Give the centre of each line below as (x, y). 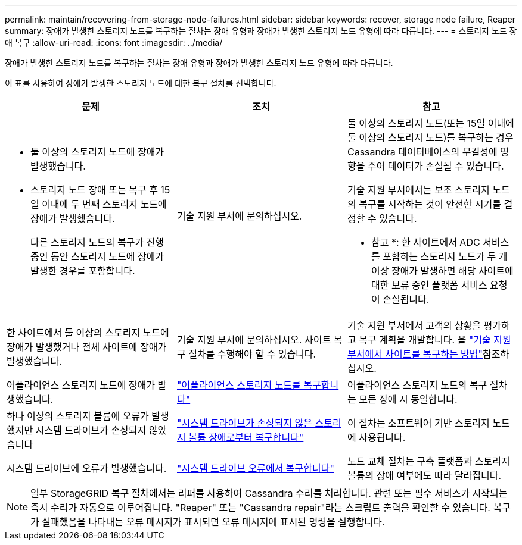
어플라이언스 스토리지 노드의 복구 (417, 385)
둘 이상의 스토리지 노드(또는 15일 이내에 (431, 123)
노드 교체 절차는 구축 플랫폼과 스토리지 (428, 461)
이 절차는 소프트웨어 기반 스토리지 (418, 423)
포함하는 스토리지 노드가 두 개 (445, 256)
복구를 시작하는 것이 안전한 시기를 (430, 204)
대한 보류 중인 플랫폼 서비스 (429, 285)
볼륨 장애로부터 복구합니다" (246, 437)
